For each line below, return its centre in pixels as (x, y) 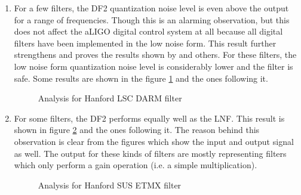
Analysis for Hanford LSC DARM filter (110, 98)
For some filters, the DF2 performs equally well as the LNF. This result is (149, 118)
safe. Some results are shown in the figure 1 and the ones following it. (141, 78)
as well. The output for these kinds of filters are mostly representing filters (150, 153)
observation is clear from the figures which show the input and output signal (154, 141)
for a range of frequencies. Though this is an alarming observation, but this (152, 19)
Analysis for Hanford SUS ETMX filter (110, 185)
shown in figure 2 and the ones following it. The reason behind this (137, 130)
